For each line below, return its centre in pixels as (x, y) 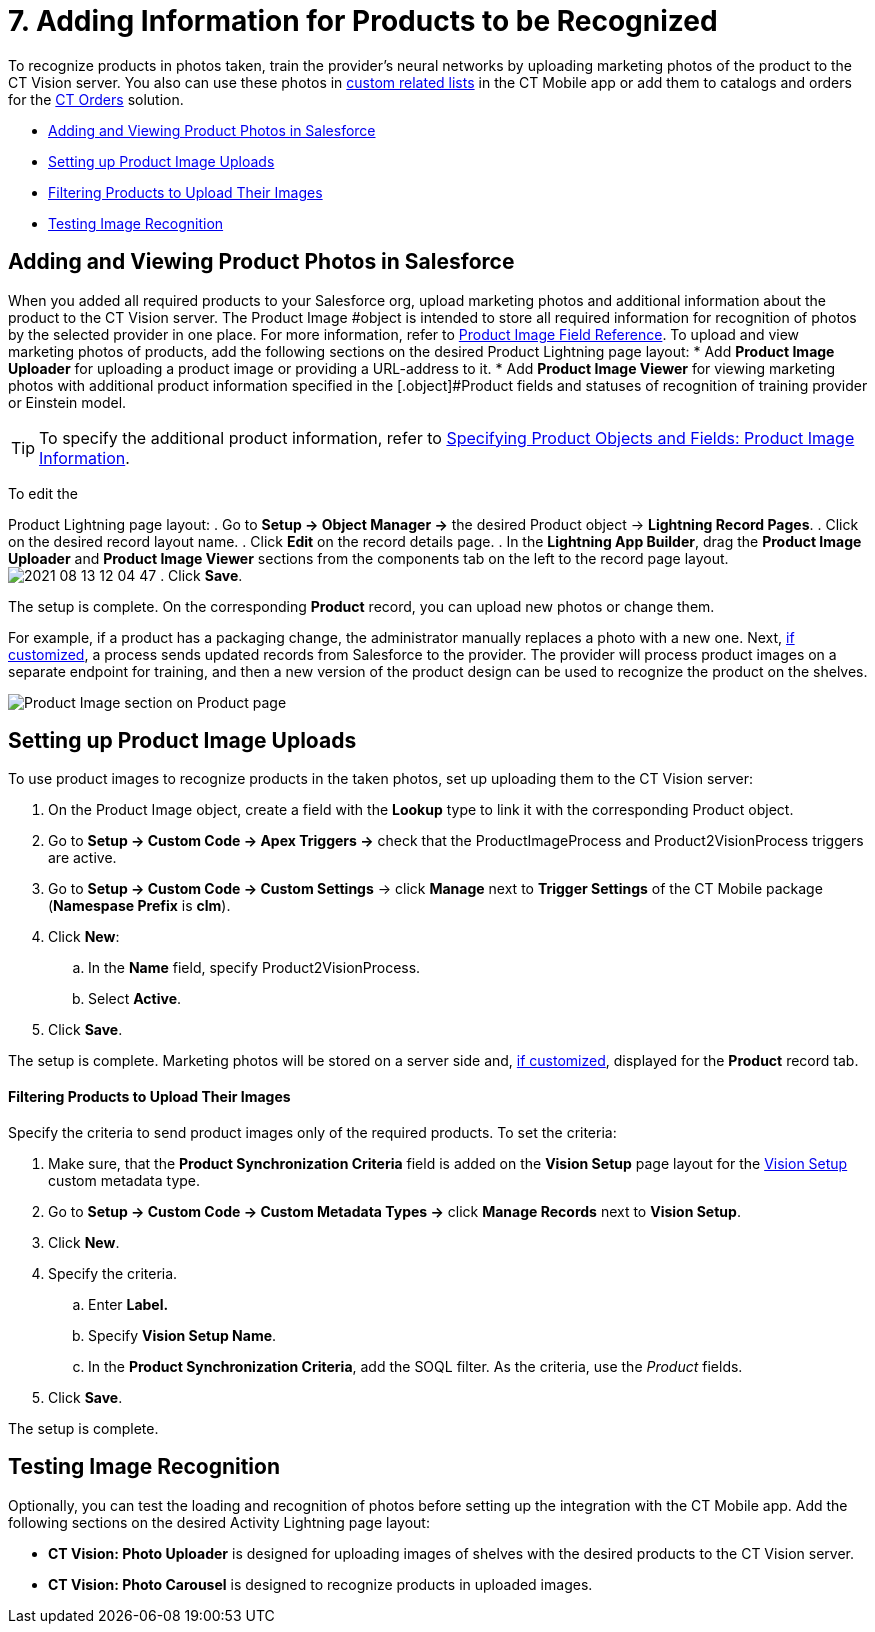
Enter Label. (128, 1304)
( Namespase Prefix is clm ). (139, 906)
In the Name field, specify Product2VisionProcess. (254, 968)
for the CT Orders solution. (96, 99)
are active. (82, 858)
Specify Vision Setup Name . (182, 1335)
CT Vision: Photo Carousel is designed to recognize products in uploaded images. (320, 1584)
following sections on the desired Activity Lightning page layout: (219, 1522)
